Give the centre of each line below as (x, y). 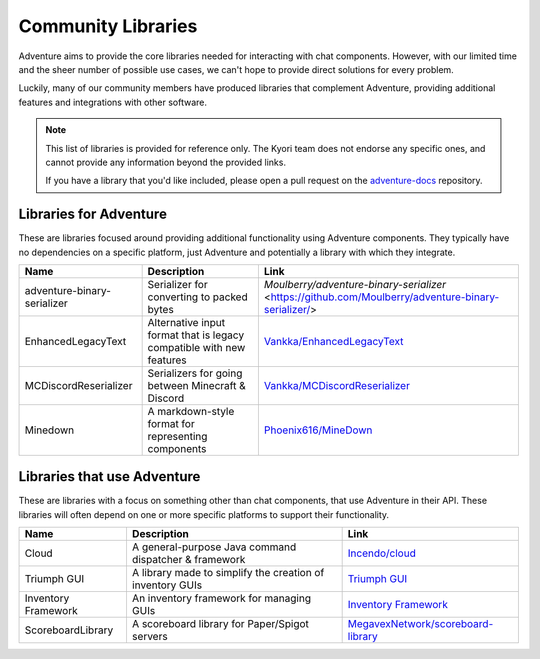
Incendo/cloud (382, 553)
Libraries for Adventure (92, 214)
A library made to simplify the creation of (228, 573)
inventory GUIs (167, 585)
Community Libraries (108, 26)
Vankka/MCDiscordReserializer (336, 385)
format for (171, 423)
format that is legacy (196, 335)
